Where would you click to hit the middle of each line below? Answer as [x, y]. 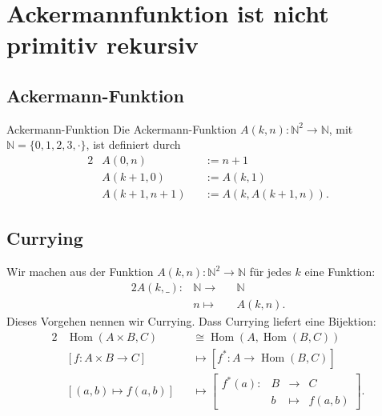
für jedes [270, 272]
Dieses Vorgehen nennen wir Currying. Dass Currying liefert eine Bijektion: [191, 320]
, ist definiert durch [133, 144]
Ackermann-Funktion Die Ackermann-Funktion [122, 128]
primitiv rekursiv [103, 44]
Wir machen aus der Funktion [80, 272]
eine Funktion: [340, 272]
